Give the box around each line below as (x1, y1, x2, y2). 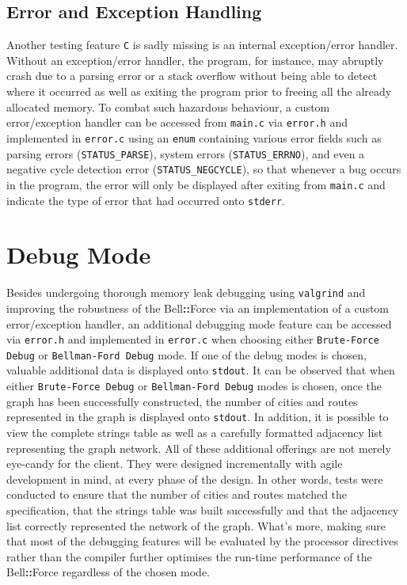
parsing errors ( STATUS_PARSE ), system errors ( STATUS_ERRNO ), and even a (6, 145, 365, 161)
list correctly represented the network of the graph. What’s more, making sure (6, 517, 386, 534)
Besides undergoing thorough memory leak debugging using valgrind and (6, 284, 366, 301)
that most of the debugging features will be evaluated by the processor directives (6, 533, 398, 549)
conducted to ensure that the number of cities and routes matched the (6, 486, 348, 503)
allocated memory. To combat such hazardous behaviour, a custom (6, 98, 330, 115)
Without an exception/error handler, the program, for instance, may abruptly (6, 51, 384, 68)
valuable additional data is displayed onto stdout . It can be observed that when (6, 362, 395, 378)
